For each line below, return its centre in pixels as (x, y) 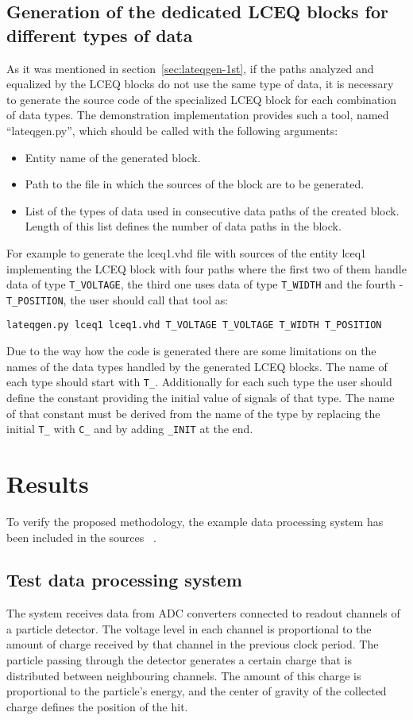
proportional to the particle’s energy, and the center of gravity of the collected (197, 691)
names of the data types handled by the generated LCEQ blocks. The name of (197, 366)
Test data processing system (124, 580)
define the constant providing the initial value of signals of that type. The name (201, 397)
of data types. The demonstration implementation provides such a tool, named (198, 115)
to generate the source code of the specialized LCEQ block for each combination (202, 99)
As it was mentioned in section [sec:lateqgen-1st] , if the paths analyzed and (190, 68)
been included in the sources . (81, 537)
